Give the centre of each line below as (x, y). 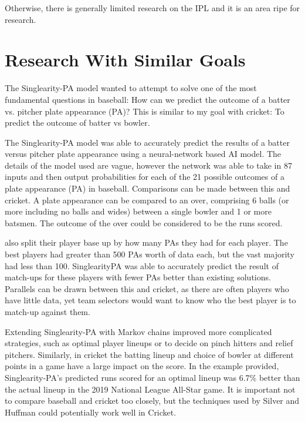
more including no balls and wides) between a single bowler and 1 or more (138, 211)
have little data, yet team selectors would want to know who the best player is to (150, 300)
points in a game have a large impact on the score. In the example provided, (142, 366)
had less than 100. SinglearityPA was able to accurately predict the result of (142, 265)
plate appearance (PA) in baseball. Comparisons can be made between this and (148, 188)
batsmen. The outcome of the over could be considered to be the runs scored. (144, 222)
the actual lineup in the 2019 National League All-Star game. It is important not (150, 389)
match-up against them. (48, 312)
